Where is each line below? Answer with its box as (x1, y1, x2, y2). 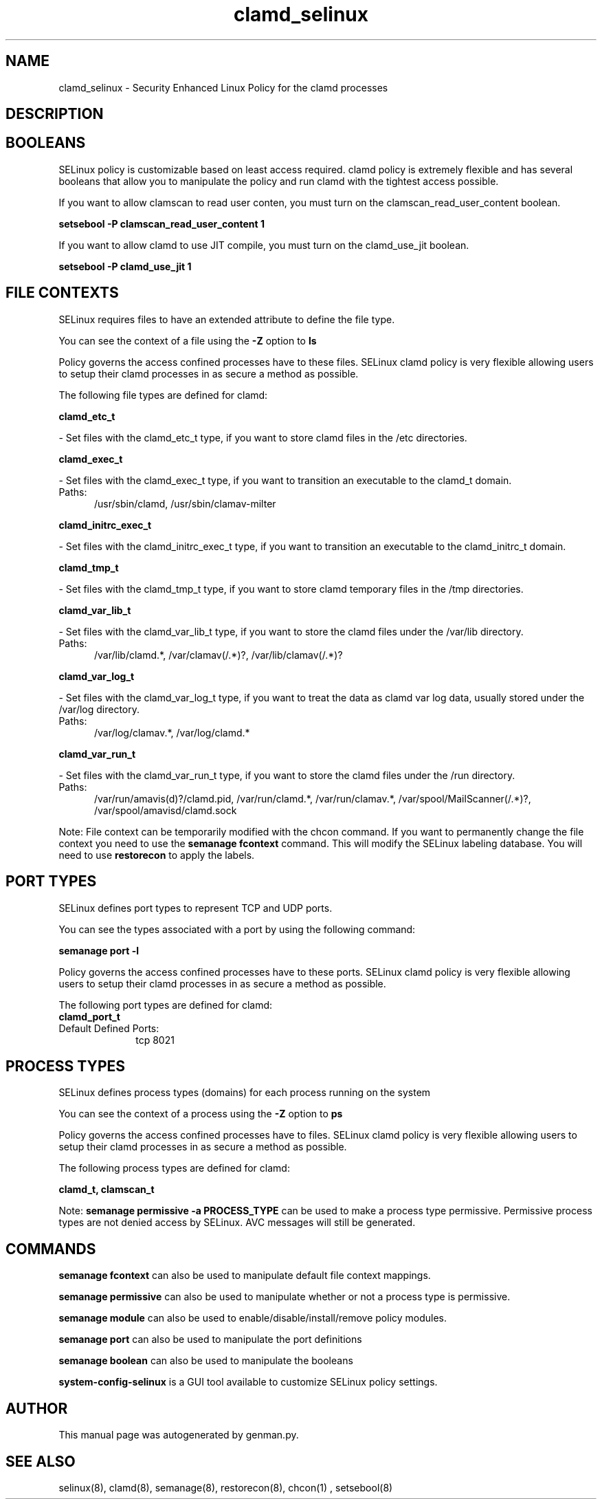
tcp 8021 (135, 1033, 175, 1046)
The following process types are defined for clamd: (58, 1162, 290, 1174)
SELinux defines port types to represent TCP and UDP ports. (58, 901, 333, 914)
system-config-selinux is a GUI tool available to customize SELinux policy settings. (58, 1376, 438, 1388)
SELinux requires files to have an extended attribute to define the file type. (58, 313, 395, 325)
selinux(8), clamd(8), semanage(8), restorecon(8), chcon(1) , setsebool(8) (58, 1481, 393, 1493)
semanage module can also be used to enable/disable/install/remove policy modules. (58, 1312, 447, 1324)
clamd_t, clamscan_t (58, 1183, 155, 1196)
